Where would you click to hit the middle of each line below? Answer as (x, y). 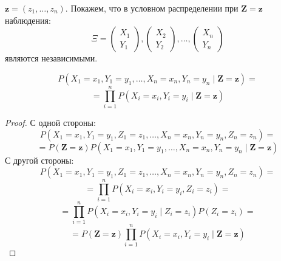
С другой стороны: (39, 160)
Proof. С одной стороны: (50, 122)
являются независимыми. (51, 58)
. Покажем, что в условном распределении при (152, 8)
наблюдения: (28, 20)
